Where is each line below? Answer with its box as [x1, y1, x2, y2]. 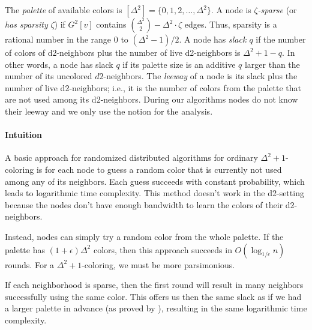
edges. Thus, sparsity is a [184, 18, 277, 30]
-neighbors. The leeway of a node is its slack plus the [103, 70, 298, 82]
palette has [5, 243, 45, 256]
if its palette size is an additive [122, 58, 236, 70]
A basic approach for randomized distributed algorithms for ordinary [5, 151, 258, 164]
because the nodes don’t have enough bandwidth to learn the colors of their [5, 198, 283, 211]
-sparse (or [257, 4, 297, 16]
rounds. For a [5, 258, 55, 271]
